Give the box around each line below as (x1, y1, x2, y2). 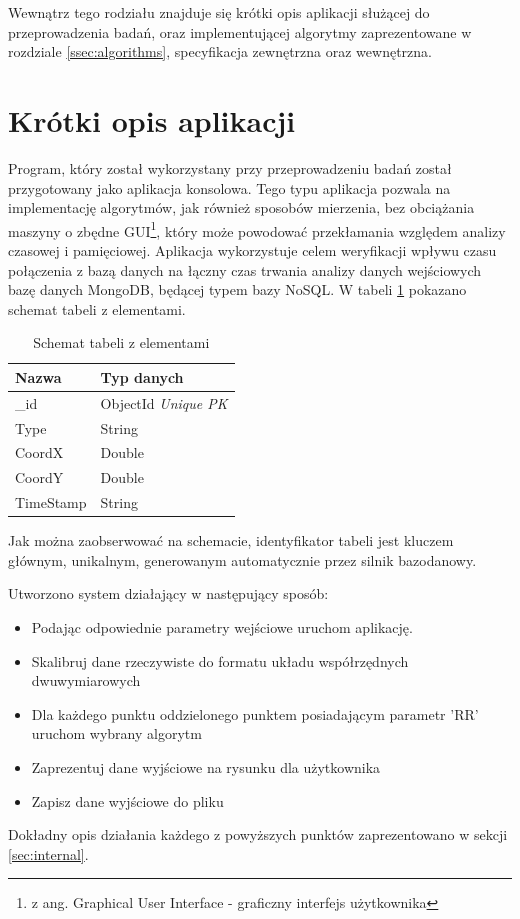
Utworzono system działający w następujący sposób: (8, 583, 329, 604)
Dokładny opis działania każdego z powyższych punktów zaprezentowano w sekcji (8, 824, 508, 845)
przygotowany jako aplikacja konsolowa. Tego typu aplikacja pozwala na (8, 177, 451, 198)
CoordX (15, 442, 64, 463)
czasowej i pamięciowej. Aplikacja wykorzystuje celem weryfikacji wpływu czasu (8, 239, 497, 260)
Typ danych (100, 366, 184, 387)
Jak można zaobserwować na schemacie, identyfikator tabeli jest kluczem (8, 530, 454, 551)
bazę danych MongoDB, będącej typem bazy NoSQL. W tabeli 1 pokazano (8, 279, 467, 300)
